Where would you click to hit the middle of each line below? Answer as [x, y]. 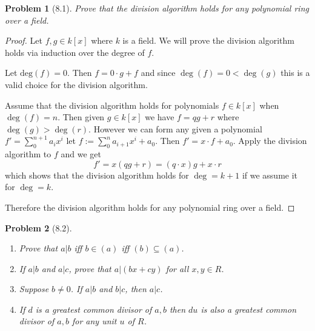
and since [158, 73]
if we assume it [270, 175]
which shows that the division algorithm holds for [97, 175]
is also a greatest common [249, 309]
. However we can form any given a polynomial [175, 128]
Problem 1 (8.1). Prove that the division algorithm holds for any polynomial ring [157, 8]
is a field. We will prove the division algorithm [208, 40]
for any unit [94, 321]
